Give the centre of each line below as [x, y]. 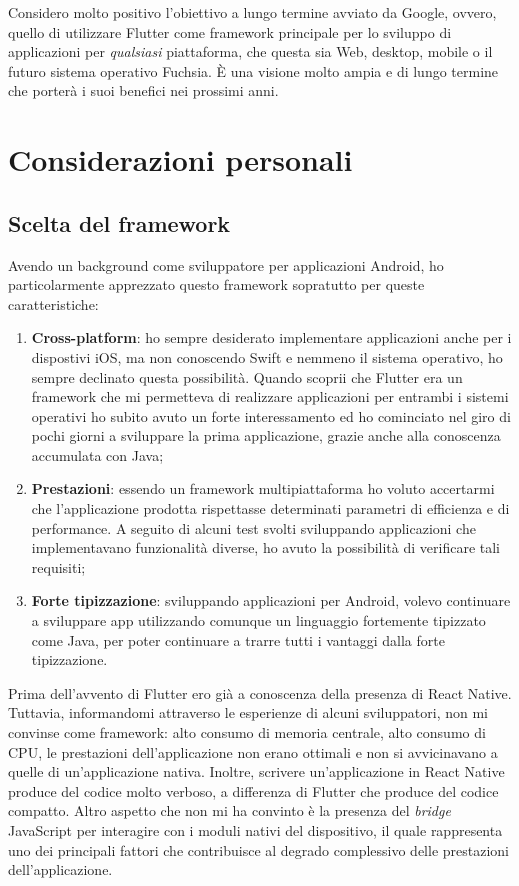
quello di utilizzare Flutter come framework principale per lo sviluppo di [230, 31]
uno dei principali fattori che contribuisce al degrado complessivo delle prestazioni [259, 849]
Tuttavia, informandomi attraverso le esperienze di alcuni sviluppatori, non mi [248, 712]
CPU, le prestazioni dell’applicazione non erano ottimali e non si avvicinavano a [253, 751]
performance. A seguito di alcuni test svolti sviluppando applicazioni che [253, 527]
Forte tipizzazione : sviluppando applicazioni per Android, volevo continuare [271, 600]
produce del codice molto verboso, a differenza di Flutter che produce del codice [253, 790]
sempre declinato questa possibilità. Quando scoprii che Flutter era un [247, 376]
